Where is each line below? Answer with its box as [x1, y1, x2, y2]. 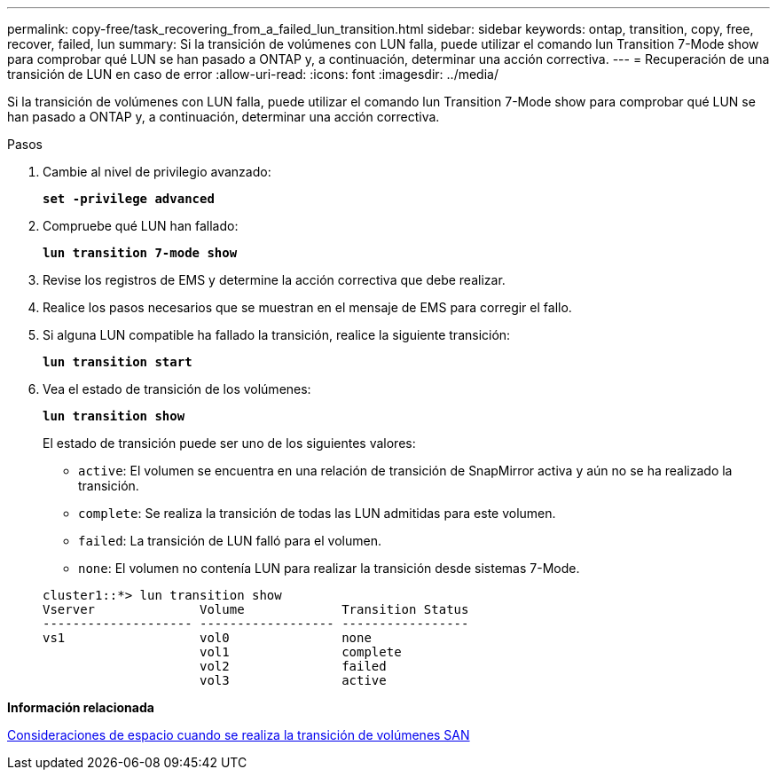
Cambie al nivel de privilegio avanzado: [43, 164, 271, 179]
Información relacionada [7, 700, 154, 715]
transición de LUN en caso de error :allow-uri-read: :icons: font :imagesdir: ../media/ [7, 67, 498, 82]
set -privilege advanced [43, 192, 215, 206]
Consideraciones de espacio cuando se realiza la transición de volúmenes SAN [7, 727, 470, 742]
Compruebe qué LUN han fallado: [43, 218, 239, 233]
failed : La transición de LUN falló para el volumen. [78, 533, 381, 548]
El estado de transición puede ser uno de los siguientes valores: [43, 436, 416, 451]
